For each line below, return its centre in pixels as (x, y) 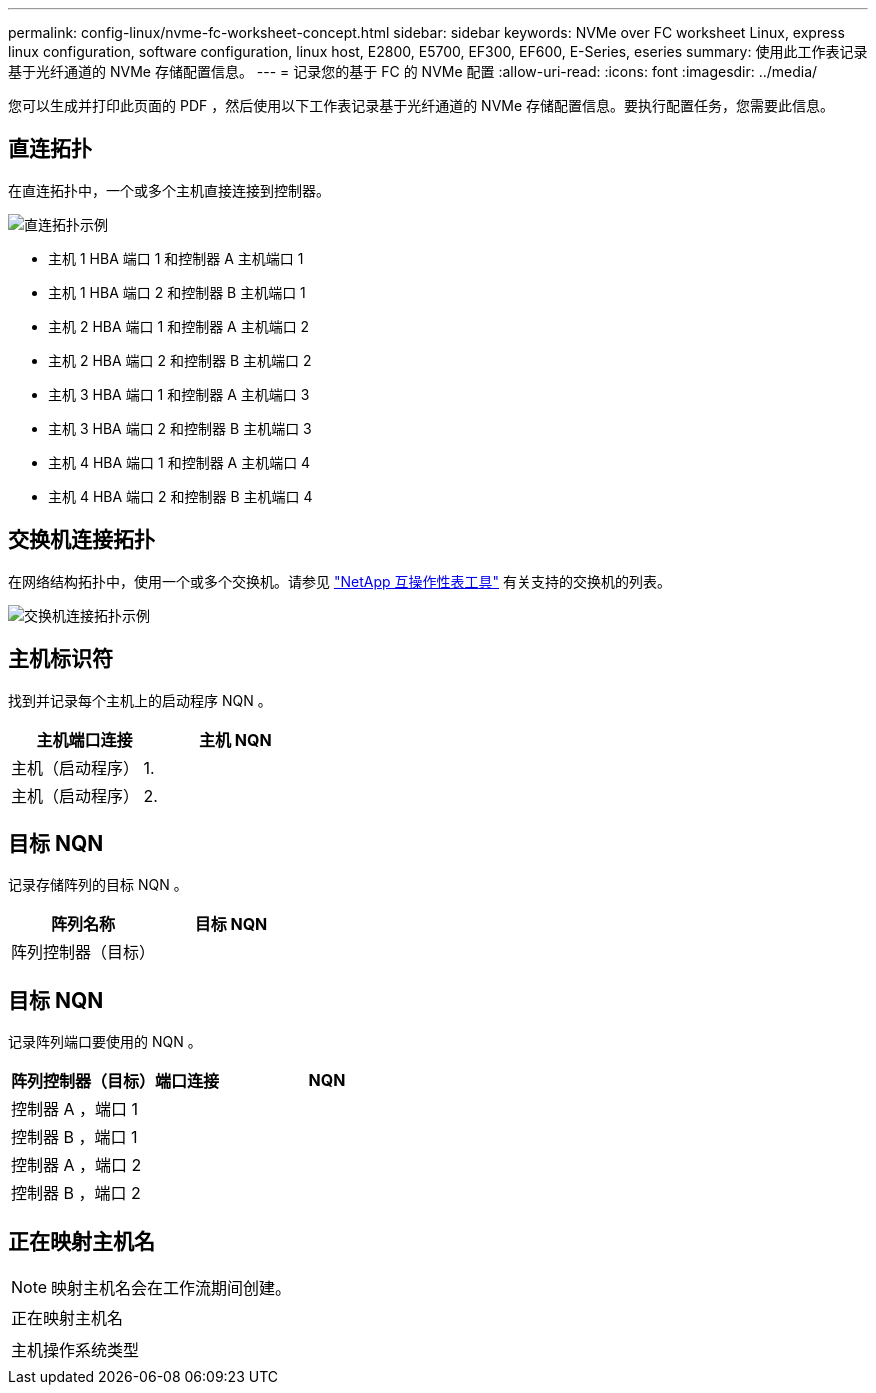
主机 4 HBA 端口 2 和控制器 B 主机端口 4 (180, 496)
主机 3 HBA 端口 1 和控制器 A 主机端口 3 (179, 394)
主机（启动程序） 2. (84, 795)
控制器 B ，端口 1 (74, 1137)
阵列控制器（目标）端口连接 (115, 1081)
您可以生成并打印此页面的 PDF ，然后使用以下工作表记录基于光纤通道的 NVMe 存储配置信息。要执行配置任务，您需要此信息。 (421, 105)
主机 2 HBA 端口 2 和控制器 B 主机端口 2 (180, 360)
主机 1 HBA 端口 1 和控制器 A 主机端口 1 (176, 258)
